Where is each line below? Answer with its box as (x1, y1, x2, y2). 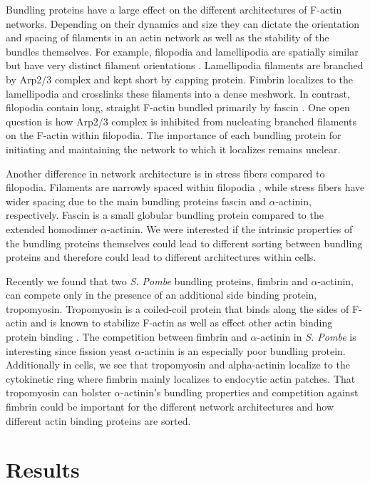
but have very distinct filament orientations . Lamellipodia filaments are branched (6, 58, 364, 73)
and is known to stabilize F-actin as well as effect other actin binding (30, 315, 333, 330)
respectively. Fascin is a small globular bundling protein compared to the (6, 207, 324, 222)
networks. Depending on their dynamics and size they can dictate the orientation (6, 16, 359, 31)
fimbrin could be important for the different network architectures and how (6, 399, 334, 414)
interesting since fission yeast (6, 343, 132, 358)
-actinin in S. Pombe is (257, 329, 356, 344)
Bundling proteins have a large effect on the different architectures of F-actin (6, 2, 342, 16)
